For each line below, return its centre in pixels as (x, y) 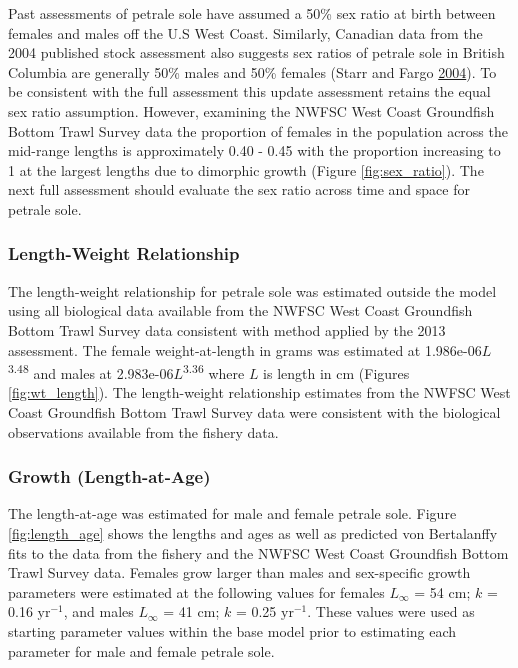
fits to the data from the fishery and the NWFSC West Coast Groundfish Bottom (258, 552)
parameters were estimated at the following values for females (196, 591)
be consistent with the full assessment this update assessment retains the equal (249, 91)
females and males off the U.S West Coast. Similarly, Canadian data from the (245, 32)
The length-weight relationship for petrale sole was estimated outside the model (252, 290)
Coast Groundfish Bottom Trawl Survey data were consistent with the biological (254, 411)
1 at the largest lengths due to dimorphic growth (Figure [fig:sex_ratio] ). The (246, 169)
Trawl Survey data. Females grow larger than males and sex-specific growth (239, 572)
